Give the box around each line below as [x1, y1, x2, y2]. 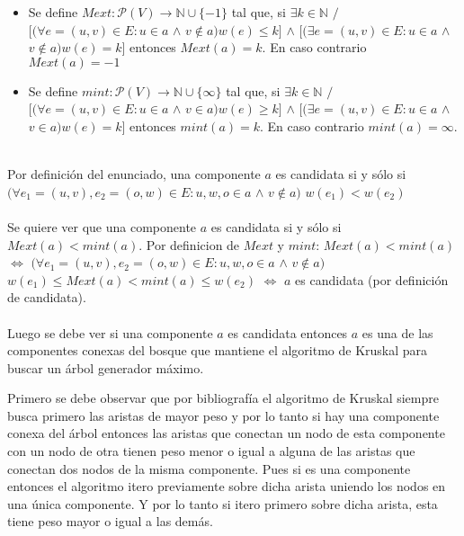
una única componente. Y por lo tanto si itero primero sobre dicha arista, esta [7, 494, 438, 513]
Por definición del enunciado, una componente [7, 165, 261, 183]
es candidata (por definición [295, 270, 449, 289]
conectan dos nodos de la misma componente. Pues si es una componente [7, 459, 411, 478]
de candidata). [7, 288, 86, 307]
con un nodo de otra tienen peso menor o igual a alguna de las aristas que [7, 442, 415, 460]
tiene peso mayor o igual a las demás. [7, 512, 213, 531]
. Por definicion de [138, 235, 240, 254]
